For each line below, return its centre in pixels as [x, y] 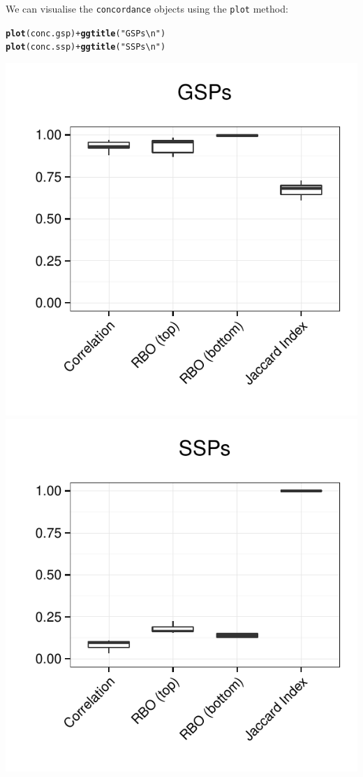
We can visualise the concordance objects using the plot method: [147, 8]
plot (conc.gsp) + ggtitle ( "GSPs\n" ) [86, 33]
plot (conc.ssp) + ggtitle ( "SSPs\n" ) [86, 47]
